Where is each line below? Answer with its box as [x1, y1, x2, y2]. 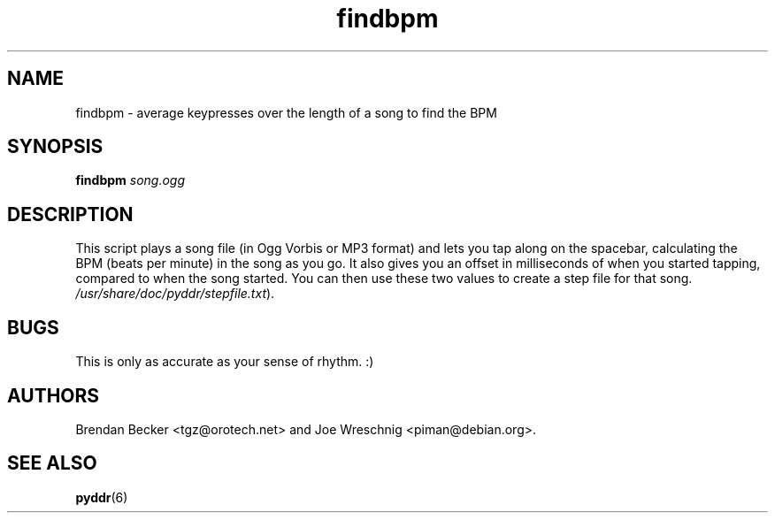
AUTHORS [7, 384, 100, 407]
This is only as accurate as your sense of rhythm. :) [75, 354, 374, 370]
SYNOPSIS [7, 135, 104, 158]
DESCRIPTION [7, 203, 134, 226]
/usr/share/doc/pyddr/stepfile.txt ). [75, 286, 275, 302]
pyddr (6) [75, 489, 128, 505]
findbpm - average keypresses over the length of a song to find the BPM [75, 104, 497, 120]
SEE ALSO [7, 452, 97, 475]
